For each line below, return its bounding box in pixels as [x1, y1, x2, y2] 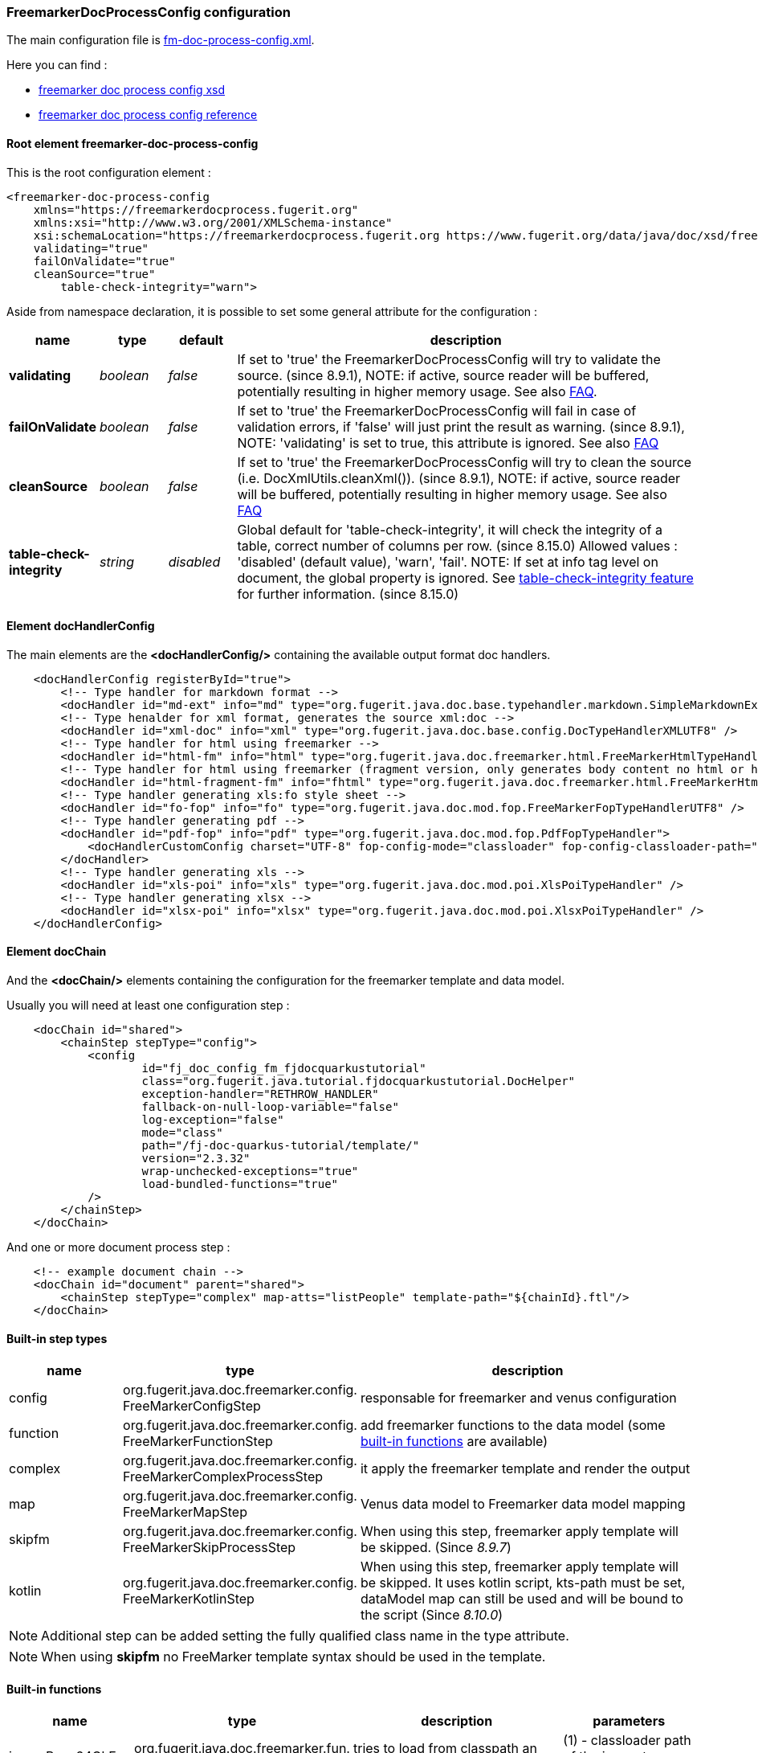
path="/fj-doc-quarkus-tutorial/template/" [141, 1139, 420, 1153]
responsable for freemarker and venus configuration [360, 1390, 677, 1407]
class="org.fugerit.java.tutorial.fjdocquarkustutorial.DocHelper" [141, 1075, 576, 1088]
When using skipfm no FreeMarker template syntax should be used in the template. [41, 1649, 546, 1665]
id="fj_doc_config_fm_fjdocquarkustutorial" [141, 1062, 426, 1075]
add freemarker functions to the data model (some [360, 1417, 666, 1434]
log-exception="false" [141, 1113, 284, 1127]
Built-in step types [6, 1331, 108, 1345]
